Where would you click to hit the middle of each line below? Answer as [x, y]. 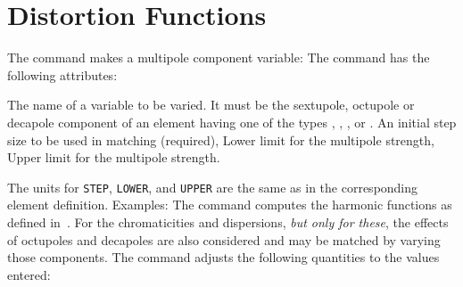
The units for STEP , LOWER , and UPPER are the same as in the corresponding [213, 187]
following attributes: [62, 74]
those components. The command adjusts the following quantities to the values [223, 257]
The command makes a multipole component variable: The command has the [219, 57]
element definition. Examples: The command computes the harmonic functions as [230, 205]
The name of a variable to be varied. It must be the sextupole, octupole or [211, 105]
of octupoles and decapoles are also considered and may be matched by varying [224, 239]
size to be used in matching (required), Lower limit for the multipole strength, [221, 139]
